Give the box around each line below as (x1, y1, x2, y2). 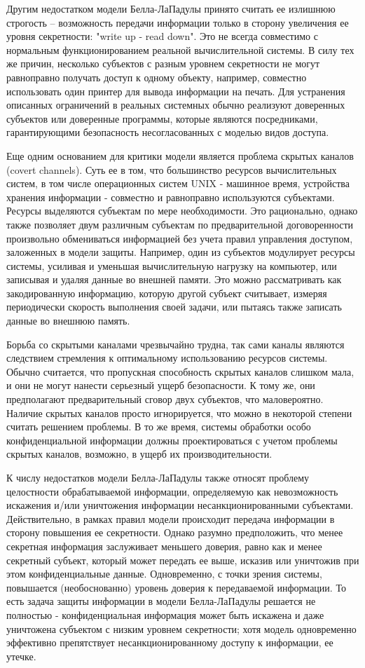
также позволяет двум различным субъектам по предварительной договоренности (6, 217, 354, 231)
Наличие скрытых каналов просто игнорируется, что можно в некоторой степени (6, 405, 352, 420)
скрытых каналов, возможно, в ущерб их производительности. (6, 447, 273, 461)
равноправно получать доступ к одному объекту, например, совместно (6, 69, 307, 84)
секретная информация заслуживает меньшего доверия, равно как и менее (6, 538, 322, 553)
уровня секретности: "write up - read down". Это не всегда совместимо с (6, 29, 318, 43)
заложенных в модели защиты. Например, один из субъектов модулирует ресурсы (6, 245, 355, 259)
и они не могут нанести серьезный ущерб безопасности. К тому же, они (6, 378, 315, 393)
